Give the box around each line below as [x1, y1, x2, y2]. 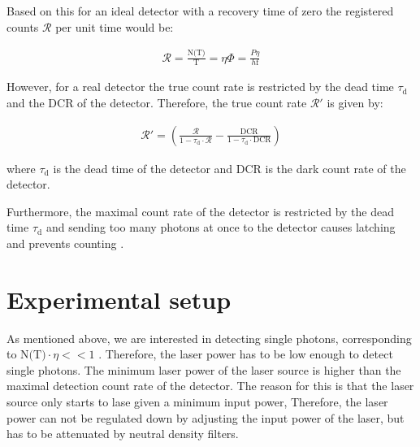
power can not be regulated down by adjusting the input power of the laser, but [6, 409, 405, 426]
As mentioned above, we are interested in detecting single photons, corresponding [6, 329, 412, 346]
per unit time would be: [55, 18, 174, 35]
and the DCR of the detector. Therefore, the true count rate [6, 93, 307, 111]
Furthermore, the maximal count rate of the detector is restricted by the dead [6, 202, 394, 219]
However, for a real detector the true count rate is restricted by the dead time [6, 78, 394, 95]
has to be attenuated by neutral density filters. [6, 425, 239, 442]
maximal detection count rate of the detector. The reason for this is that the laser [6, 377, 414, 394]
